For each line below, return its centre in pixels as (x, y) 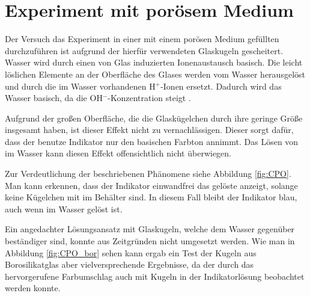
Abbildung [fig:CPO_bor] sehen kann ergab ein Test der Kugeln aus (131, 252)
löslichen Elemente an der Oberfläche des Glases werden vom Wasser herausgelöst (155, 74)
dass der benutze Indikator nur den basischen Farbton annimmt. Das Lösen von (152, 141)
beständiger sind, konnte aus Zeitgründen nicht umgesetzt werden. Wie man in (150, 241)
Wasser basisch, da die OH (54, 98)
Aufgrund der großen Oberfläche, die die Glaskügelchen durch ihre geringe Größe (154, 118)
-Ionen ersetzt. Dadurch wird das (221, 86)
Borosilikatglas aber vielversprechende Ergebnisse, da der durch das (129, 264)
